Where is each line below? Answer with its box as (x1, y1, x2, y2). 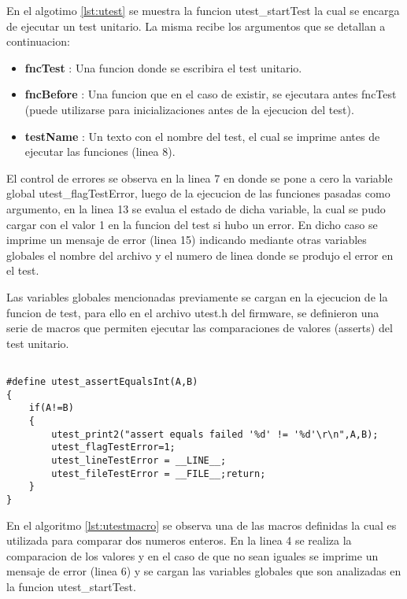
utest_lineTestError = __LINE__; (51, 454, 227, 466)
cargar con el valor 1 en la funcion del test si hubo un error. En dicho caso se (6, 216, 378, 232)
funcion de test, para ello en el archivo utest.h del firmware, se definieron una (6, 304, 379, 320)
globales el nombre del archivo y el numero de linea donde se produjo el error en (6, 246, 394, 263)
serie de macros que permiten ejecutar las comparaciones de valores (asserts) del (6, 320, 393, 336)
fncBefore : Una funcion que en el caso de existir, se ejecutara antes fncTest (24, 86, 397, 102)
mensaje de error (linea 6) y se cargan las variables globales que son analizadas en (6, 563, 401, 579)
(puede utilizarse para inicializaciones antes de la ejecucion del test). (24, 101, 354, 117)
